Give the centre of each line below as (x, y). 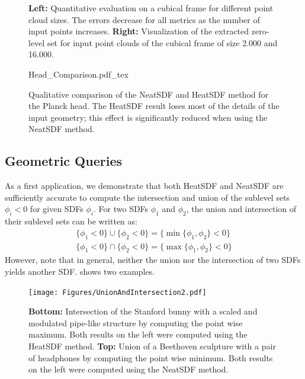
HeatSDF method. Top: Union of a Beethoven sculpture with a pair (152, 346)
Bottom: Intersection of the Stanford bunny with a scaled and (143, 311)
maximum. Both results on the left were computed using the (138, 334)
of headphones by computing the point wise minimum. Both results (151, 357)
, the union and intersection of (241, 209)
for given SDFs (57, 209)
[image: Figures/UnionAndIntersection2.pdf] (118, 292)
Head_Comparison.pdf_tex (78, 74)
